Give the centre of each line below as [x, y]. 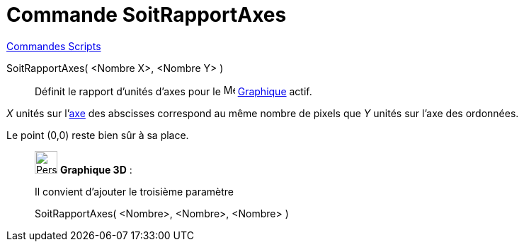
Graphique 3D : [96, 169]
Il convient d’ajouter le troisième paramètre [135, 191]
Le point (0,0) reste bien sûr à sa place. [98, 135]
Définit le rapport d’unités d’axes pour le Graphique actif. [173, 91]
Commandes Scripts [54, 46]
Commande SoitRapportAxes [147, 15]
